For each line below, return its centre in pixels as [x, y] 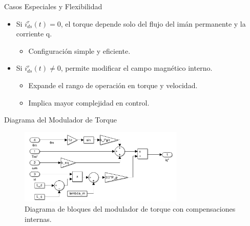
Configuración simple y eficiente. [79, 50]
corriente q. [34, 34]
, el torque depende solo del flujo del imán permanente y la [153, 23]
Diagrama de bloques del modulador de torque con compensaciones [130, 208]
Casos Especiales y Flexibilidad [53, 6]
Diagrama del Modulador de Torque [61, 120]
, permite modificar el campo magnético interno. [137, 68]
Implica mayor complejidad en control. [89, 102]
